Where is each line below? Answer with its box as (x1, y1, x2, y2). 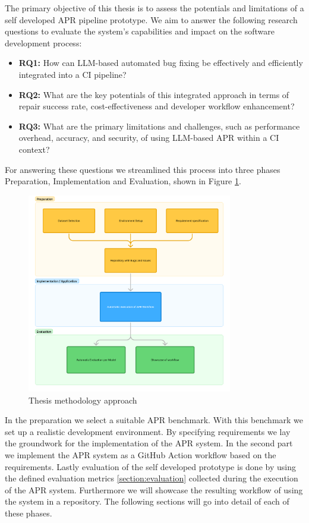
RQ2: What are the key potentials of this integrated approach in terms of (18, 88, 289, 100)
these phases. (5, 506, 52, 519)
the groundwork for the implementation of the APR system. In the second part (5, 437, 293, 449)
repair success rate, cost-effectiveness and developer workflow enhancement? (18, 100, 295, 112)
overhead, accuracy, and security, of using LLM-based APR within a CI (18, 131, 279, 144)
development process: (5, 36, 82, 49)
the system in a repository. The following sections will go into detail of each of (5, 495, 289, 508)
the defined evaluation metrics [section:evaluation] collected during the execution (5, 472, 298, 484)
